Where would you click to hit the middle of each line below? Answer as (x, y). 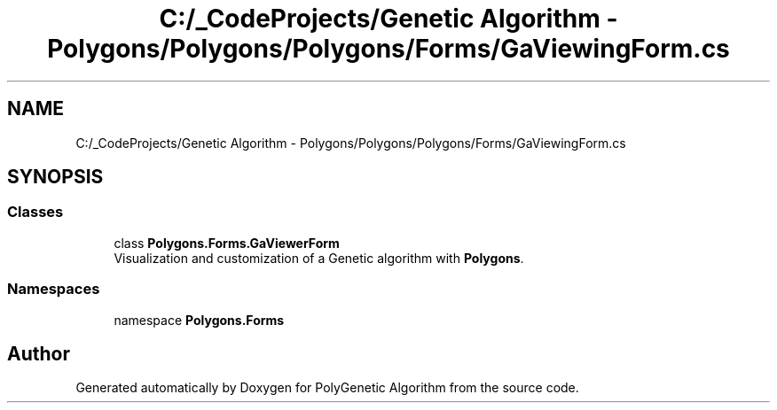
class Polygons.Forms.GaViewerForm (227, 243)
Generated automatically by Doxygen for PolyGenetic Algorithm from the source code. (327, 388)
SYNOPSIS (55, 177)
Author (39, 353)
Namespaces (54, 289)
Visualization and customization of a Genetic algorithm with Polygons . (319, 258)
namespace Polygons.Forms (199, 320)
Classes (35, 212)
